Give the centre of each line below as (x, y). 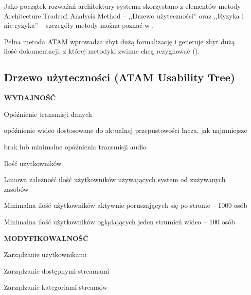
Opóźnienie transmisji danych (48, 114)
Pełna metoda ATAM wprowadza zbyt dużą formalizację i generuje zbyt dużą (119, 41)
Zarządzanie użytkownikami (45, 254)
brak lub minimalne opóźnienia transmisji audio (75, 146)
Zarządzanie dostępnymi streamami (57, 270)
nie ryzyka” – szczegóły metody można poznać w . (79, 25)
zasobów (16, 189)
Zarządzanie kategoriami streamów (56, 287)
